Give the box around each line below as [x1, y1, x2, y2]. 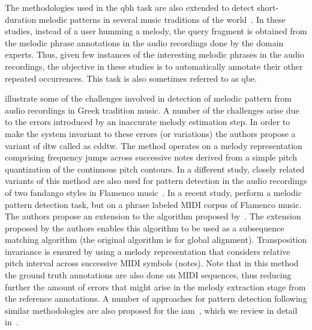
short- [257, 1, 279, 13]
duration [5, 13, 37, 25]
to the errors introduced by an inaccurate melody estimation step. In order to [5, 115, 290, 128]
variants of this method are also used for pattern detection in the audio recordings [5, 174, 307, 187]
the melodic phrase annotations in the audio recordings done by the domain [5, 36, 284, 49]
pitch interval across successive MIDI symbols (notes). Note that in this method [5, 257, 299, 269]
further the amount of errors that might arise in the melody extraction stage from [5, 280, 306, 293]
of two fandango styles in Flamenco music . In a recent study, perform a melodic [5, 186, 302, 198]
